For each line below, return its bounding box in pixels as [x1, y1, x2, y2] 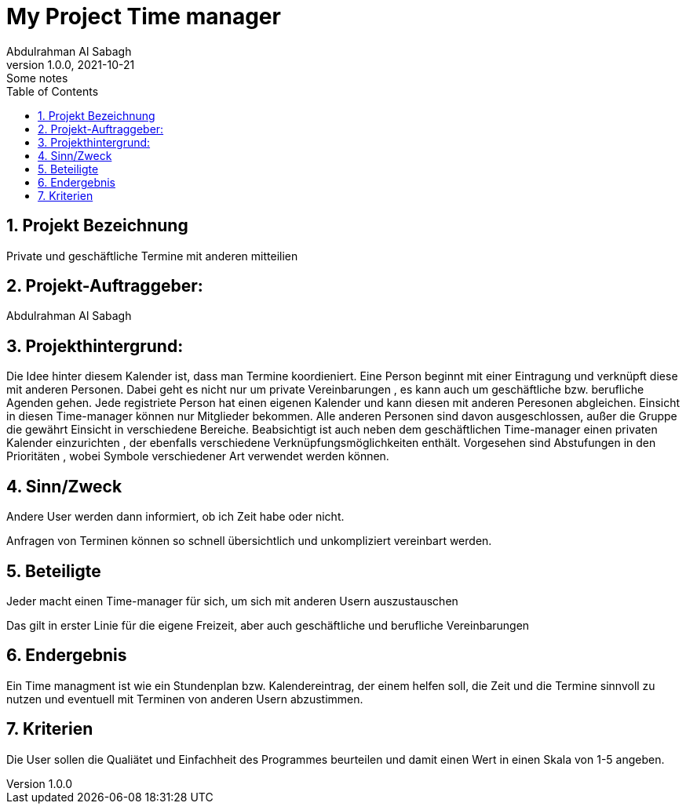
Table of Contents [6, 84, 99, 98]
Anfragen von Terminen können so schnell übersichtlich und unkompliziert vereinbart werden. [6, 534, 492, 548]
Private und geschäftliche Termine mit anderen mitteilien [6, 249, 298, 263]
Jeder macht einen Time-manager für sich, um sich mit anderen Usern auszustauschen [6, 594, 458, 608]
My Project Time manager [6, 3, 281, 30]
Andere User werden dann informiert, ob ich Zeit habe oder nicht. [6, 510, 345, 524]
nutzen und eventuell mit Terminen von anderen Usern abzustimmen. [6, 692, 363, 706]
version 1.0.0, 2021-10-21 [6, 57, 135, 71]
